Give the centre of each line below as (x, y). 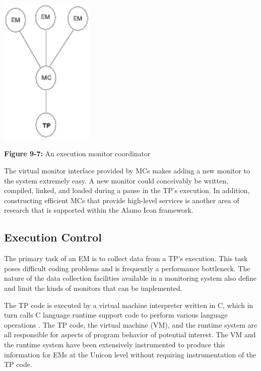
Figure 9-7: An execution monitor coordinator (77, 153)
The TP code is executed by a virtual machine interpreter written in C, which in (129, 305)
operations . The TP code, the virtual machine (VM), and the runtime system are (131, 324)
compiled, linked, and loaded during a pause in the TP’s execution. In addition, (127, 190)
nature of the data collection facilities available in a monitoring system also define (130, 278)
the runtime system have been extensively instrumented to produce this (115, 344)
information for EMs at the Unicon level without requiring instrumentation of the (130, 354)
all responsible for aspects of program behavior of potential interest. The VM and (130, 334)
